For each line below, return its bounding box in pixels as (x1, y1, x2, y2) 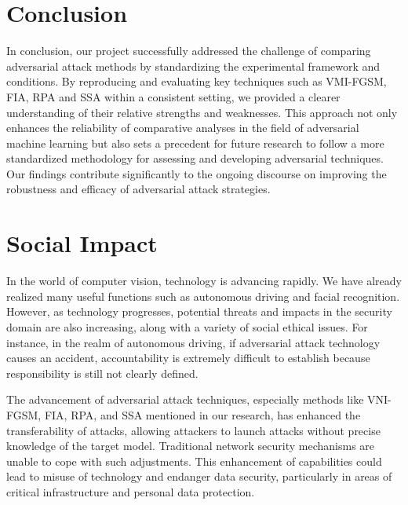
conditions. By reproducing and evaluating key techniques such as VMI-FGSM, (6, 73, 387, 90)
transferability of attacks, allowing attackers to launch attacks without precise (6, 422, 381, 438)
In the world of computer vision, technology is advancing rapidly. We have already (6, 273, 402, 289)
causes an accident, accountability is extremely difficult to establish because (6, 349, 370, 366)
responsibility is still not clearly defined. (6, 364, 199, 381)
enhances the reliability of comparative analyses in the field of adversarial (6, 119, 359, 136)
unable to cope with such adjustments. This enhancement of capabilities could (6, 452, 382, 469)
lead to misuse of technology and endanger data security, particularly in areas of (6, 468, 392, 485)
